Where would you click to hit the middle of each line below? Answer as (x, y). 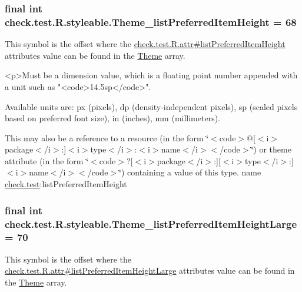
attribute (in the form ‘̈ (47, 160)
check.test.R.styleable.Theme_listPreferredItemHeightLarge (151, 223)
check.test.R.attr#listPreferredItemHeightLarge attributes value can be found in (150, 271)
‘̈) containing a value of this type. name (190, 172)
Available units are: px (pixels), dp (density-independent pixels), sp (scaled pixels (151, 106)
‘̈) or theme (271, 149)
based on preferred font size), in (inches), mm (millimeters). (113, 118)
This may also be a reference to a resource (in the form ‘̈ (107, 137)
